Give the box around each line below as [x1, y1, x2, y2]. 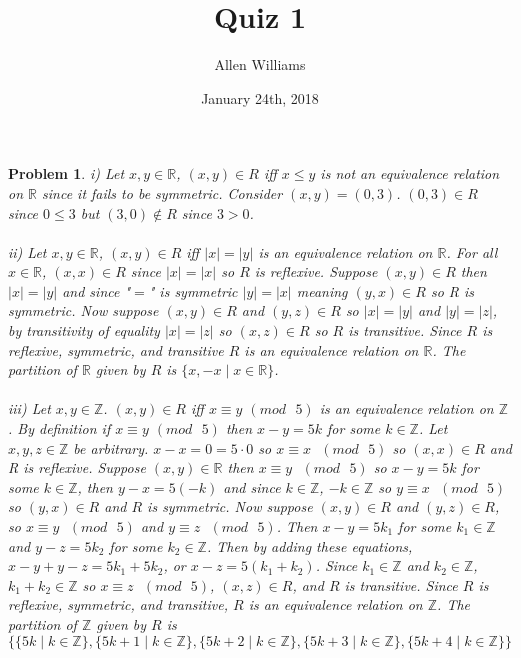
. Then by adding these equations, [206, 535, 413, 556]
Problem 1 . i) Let [8, 163, 125, 184]
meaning [296, 280, 348, 301]
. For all [446, 241, 498, 262]
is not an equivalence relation [320, 163, 500, 184]
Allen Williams [214, 54, 306, 75]
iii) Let [8, 398, 51, 419]
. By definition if [8, 418, 111, 439]
